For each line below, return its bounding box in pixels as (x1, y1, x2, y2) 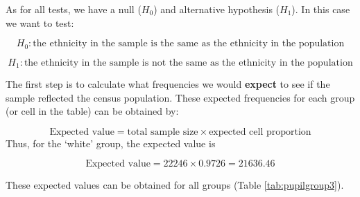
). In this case (291, 2, 350, 16)
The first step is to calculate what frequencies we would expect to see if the (6, 77, 330, 91)
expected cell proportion (209, 126, 311, 137)
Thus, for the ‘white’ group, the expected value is (6, 135, 216, 150)
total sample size (127, 126, 198, 137)
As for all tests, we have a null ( (6, 2, 142, 16)
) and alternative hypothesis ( (153, 2, 280, 16)
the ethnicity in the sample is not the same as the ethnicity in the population (24, 57, 353, 68)
